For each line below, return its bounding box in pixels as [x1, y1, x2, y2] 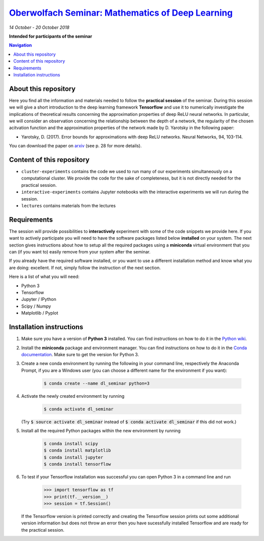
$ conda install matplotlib [44, 448, 111, 453]
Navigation [9, 42, 32, 48]
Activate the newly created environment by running [21, 393, 125, 399]
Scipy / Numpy [21, 303, 51, 309]
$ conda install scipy [44, 441, 98, 446]
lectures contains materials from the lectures [21, 203, 116, 208]
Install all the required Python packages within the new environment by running [21, 428, 181, 433]
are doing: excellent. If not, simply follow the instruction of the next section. [9, 265, 161, 270]
